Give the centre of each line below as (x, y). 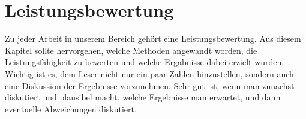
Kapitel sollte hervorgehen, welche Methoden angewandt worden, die (131, 50)
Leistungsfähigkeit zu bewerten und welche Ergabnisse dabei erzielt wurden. (145, 62)
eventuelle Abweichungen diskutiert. (71, 109)
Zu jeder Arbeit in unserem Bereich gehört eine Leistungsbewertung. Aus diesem (153, 39)
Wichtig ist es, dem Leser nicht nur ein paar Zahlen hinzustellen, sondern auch (149, 73)
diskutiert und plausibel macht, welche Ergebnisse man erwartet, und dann (143, 97)
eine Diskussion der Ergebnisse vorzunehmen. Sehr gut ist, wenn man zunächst (150, 85)
